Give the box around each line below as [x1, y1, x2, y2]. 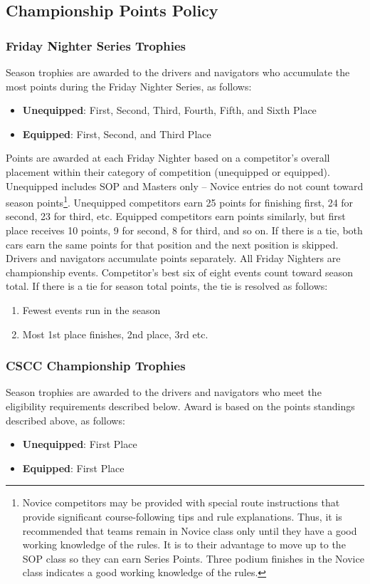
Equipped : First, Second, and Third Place [22, 126, 211, 141]
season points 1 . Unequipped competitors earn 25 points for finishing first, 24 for [6, 193, 354, 209]
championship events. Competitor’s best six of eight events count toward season [6, 264, 353, 279]
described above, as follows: [6, 412, 125, 427]
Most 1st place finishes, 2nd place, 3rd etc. [22, 326, 208, 341]
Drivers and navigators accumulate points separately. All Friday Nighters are [6, 251, 341, 266]
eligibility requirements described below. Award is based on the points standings [6, 398, 355, 413]
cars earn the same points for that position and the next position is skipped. [6, 236, 339, 251]
